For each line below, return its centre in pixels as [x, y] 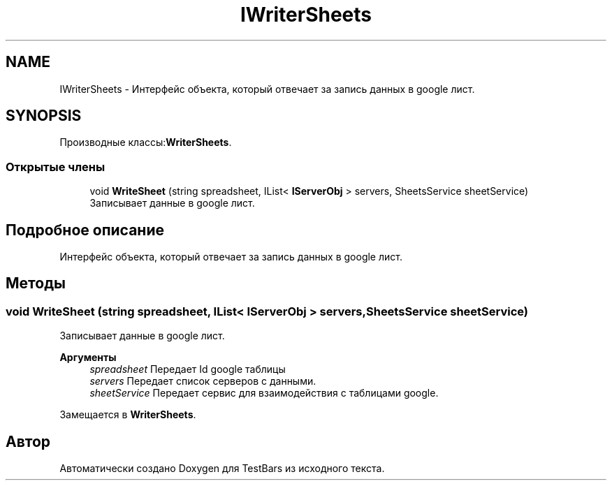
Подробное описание [85, 230]
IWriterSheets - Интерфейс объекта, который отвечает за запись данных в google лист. [267, 89]
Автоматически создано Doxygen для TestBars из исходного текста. [222, 469]
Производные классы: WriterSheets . [146, 142]
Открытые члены [56, 167]
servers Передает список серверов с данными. [203, 381]
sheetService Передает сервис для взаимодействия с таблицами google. [264, 393]
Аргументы [88, 358]
